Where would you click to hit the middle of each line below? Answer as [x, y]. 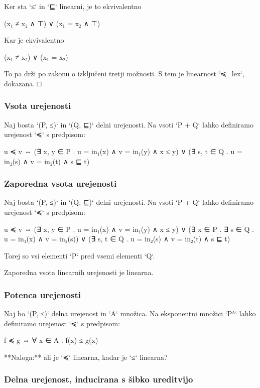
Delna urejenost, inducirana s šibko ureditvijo [99, 379]
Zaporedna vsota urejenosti [60, 183]
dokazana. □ [23, 83]
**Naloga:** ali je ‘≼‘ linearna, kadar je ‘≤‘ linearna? [86, 357]
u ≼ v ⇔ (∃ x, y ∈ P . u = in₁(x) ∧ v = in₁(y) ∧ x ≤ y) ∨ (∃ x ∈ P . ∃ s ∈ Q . [129, 229]
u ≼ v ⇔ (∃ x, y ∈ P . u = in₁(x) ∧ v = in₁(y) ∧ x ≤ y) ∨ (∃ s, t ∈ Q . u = [123, 151]
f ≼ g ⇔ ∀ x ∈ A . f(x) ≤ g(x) [51, 340]
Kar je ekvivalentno [34, 40]
